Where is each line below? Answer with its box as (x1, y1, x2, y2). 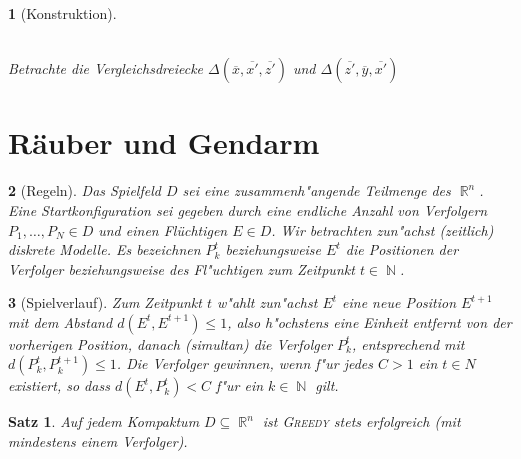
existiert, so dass (8, 375, 110, 396)
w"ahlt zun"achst (217, 292, 318, 313)
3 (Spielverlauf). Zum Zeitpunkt (8, 292, 202, 313)
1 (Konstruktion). (8, 3, 117, 23)
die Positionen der (345, 239, 459, 260)
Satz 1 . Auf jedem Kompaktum (8, 411, 200, 432)
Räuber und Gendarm (8, 122, 320, 163)
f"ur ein (216, 375, 264, 396)
